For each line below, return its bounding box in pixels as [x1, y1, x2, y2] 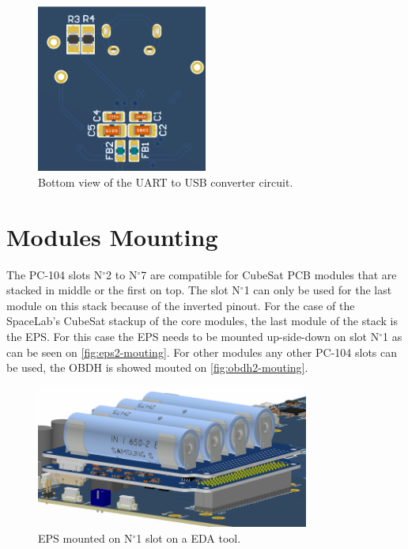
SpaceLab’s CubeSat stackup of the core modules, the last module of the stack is [6, 312, 398, 329]
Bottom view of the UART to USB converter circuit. [38, 173, 293, 190]
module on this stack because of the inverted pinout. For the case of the [6, 297, 355, 313]
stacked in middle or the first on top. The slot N [6, 282, 240, 298]
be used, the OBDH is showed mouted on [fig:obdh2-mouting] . [6, 359, 308, 376]
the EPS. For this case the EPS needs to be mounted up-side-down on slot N [6, 328, 380, 344]
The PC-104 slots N [6, 266, 103, 282]
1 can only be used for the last [244, 282, 392, 298]
